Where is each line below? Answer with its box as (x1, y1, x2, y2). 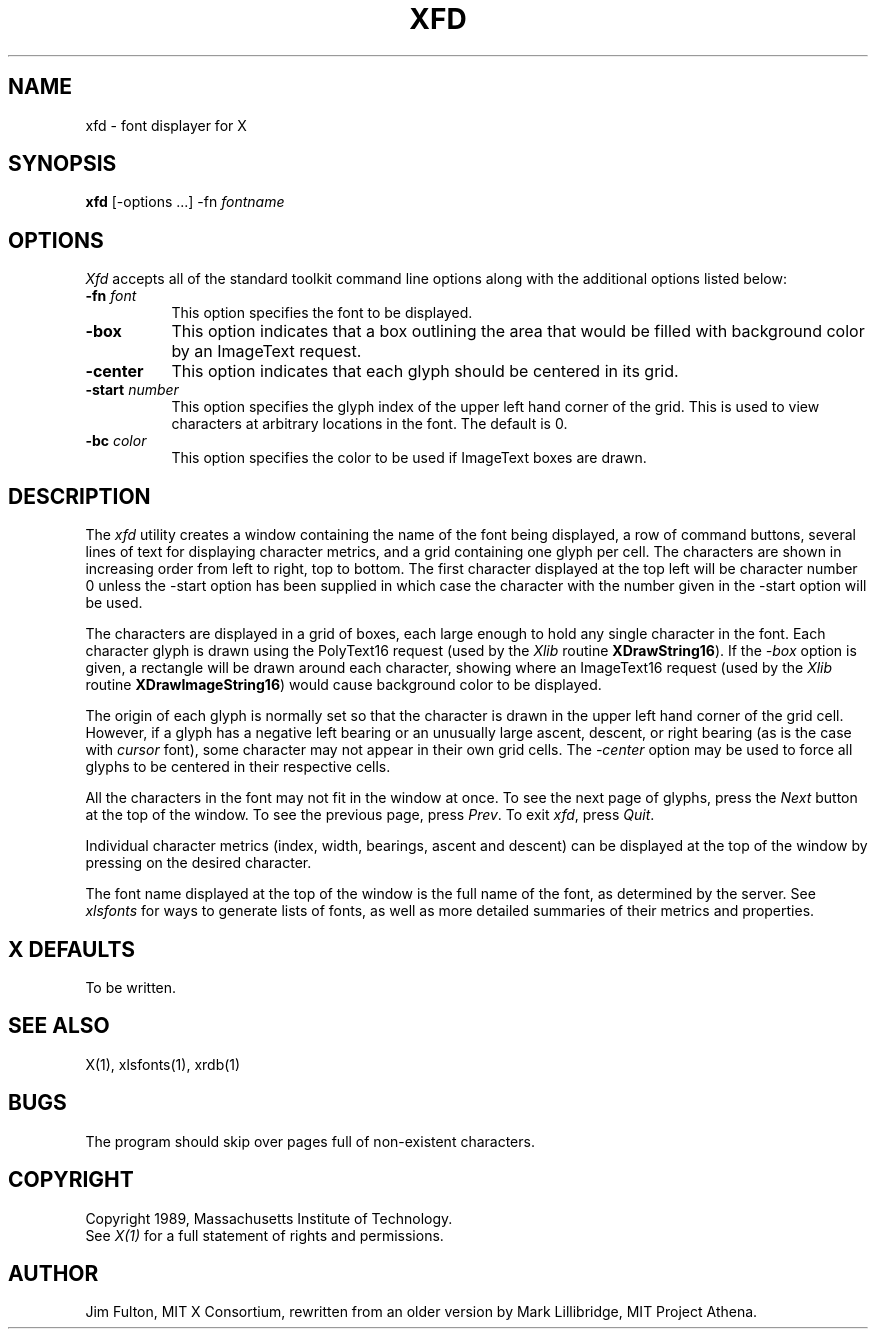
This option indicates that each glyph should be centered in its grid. (171, 361, 679, 382)
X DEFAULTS (8, 936, 136, 962)
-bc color (85, 432, 147, 450)
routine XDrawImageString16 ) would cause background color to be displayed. (85, 676, 602, 694)
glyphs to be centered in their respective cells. (85, 758, 391, 776)
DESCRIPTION (8, 483, 151, 509)
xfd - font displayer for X (85, 116, 247, 134)
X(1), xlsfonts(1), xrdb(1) (85, 1055, 241, 1073)
